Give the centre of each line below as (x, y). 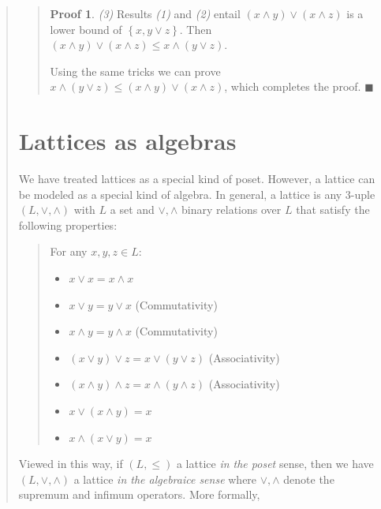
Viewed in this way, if (71, 464)
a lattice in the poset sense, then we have (275, 464)
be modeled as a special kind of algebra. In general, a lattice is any (180, 194)
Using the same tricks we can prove (135, 71)
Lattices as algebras (127, 141)
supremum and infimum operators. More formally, (139, 494)
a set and (132, 210)
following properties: (68, 225)
